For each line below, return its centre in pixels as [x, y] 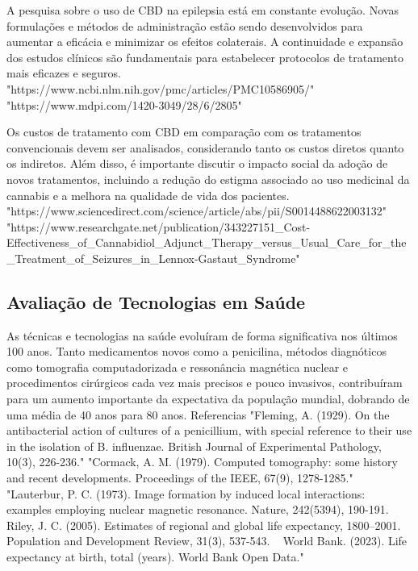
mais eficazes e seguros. [64, 73]
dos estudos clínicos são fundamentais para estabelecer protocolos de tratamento [205, 57]
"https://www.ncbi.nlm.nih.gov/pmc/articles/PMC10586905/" [161, 88]
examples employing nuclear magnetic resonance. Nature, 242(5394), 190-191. [198, 509]
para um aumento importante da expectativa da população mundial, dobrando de [208, 399]
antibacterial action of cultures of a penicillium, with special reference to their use [209, 430]
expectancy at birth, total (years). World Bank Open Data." [155, 557]
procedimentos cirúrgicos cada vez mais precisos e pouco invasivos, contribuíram [205, 383]
